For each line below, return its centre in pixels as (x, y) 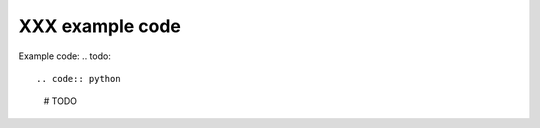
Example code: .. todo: (65, 56)
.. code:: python (78, 78)
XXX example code (100, 26)
